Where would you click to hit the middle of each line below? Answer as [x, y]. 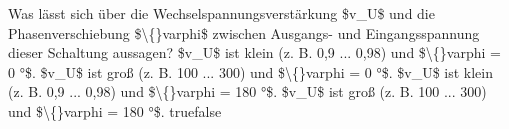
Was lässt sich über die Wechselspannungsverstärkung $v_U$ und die [221, 13]
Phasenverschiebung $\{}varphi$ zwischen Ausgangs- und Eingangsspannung [244, 32]
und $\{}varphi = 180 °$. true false [115, 110]
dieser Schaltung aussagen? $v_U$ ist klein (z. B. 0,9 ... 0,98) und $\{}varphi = [254, 52]
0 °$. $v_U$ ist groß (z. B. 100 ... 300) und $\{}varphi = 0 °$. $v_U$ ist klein [251, 71]
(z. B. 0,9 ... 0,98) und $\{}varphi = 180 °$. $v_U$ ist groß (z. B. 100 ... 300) [247, 91]
